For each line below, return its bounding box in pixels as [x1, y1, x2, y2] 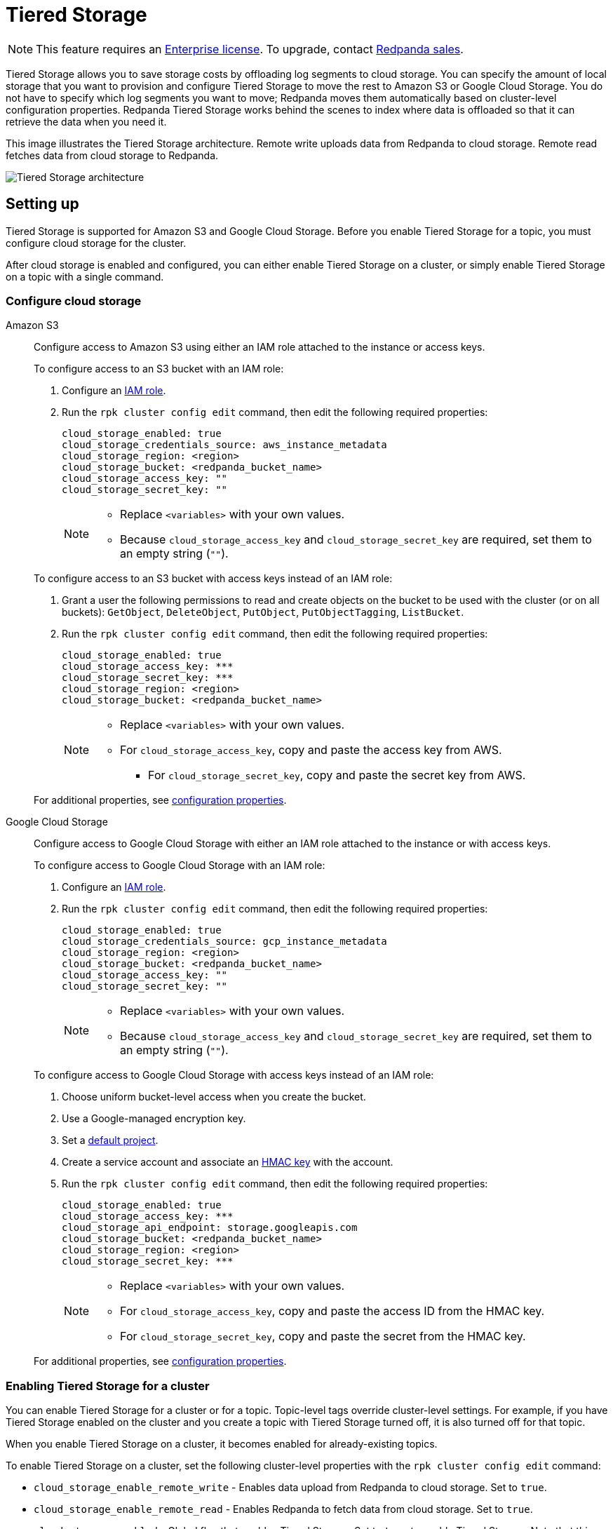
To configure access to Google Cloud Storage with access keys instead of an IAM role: [34, 1069, 434, 1082]
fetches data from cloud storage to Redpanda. [6, 149, 219, 161]
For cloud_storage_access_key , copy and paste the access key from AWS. [120, 743, 502, 757]
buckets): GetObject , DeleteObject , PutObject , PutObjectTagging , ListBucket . [62, 606, 464, 619]
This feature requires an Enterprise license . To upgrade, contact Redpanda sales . [36, 41, 464, 56]
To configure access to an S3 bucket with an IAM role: [34, 363, 284, 375]
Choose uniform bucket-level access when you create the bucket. [62, 1091, 366, 1103]
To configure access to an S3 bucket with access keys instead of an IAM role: [34, 572, 393, 585]
